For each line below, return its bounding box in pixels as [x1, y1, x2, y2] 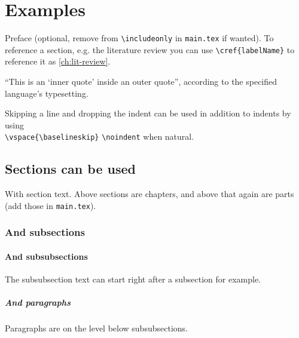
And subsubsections [5, 250, 88, 262]
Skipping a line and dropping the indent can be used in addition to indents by [5, 107, 291, 119]
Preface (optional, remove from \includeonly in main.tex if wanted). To [5, 32, 274, 44]
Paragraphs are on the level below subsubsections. [5, 322, 188, 334]
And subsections [5, 225, 85, 239]
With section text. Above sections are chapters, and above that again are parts [5, 188, 294, 200]
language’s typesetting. [5, 87, 89, 99]
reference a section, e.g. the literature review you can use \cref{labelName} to [5, 43, 295, 56]
